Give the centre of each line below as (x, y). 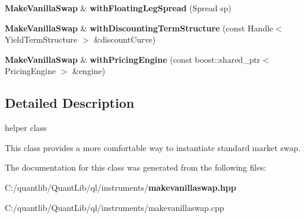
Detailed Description (70, 103)
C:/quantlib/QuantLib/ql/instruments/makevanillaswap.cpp (115, 207)
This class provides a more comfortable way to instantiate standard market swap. (153, 147)
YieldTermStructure (41, 39)
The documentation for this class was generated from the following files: (136, 167)
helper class (26, 128)
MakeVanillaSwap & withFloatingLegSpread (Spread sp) (118, 8)
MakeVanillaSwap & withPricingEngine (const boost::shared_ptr (133, 59)
